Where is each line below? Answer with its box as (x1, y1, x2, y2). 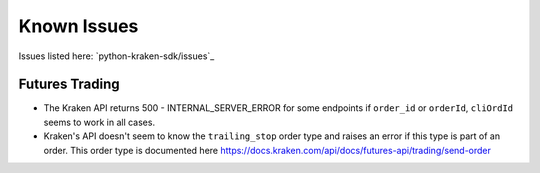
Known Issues (18, 15, 139, 37)
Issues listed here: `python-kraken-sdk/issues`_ (18, 50, 215, 62)
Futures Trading (18, 76, 120, 93)
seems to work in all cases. (43, 116, 155, 128)
